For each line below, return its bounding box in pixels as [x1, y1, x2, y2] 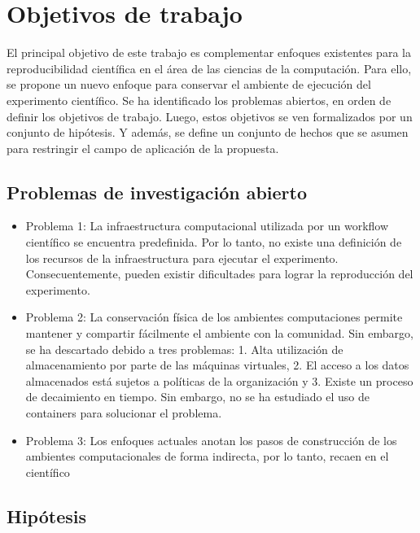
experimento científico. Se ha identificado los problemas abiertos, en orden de [7, 91, 392, 108]
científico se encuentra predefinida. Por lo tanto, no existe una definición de [25, 234, 402, 251]
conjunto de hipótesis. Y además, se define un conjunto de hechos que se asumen [7, 124, 409, 141]
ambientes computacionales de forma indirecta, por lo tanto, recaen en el [25, 448, 389, 465]
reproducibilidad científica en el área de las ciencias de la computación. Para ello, [7, 59, 412, 76]
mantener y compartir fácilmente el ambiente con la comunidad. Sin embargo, [25, 325, 413, 342]
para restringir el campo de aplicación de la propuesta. [7, 139, 279, 156]
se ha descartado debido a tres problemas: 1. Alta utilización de [25, 340, 343, 357]
